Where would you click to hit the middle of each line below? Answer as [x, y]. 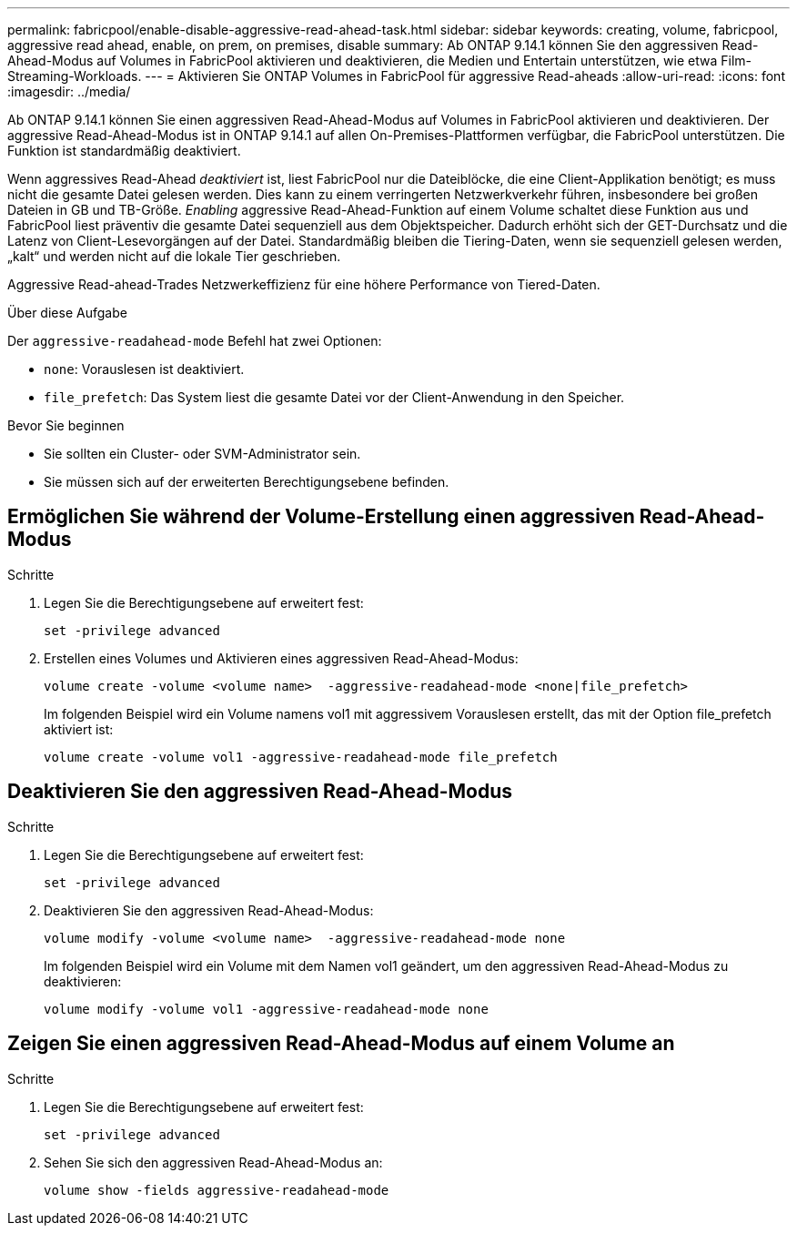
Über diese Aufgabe [67, 313]
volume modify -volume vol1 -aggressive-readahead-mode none [266, 1009]
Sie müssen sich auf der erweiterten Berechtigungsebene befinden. [247, 482]
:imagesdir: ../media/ [69, 91]
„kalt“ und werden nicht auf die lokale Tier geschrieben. [174, 256]
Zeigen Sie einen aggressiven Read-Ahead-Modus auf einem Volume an [341, 1044]
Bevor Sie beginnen [66, 425]
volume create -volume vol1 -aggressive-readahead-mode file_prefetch [301, 757]
